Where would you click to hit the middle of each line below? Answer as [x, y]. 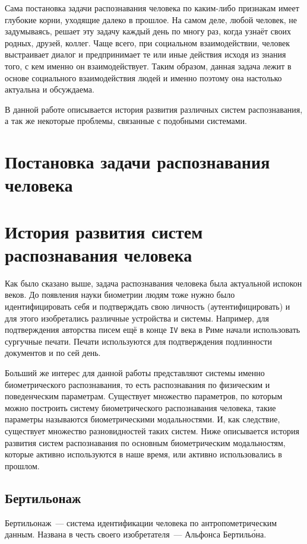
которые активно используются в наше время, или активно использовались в [143, 454]
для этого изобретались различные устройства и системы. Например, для [137, 318]
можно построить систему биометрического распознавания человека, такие [140, 407]
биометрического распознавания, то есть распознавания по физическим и [137, 384]
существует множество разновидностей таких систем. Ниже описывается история [152, 431]
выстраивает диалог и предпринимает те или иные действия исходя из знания [145, 54]
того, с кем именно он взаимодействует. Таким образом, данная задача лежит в [148, 66]
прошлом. [22, 465]
